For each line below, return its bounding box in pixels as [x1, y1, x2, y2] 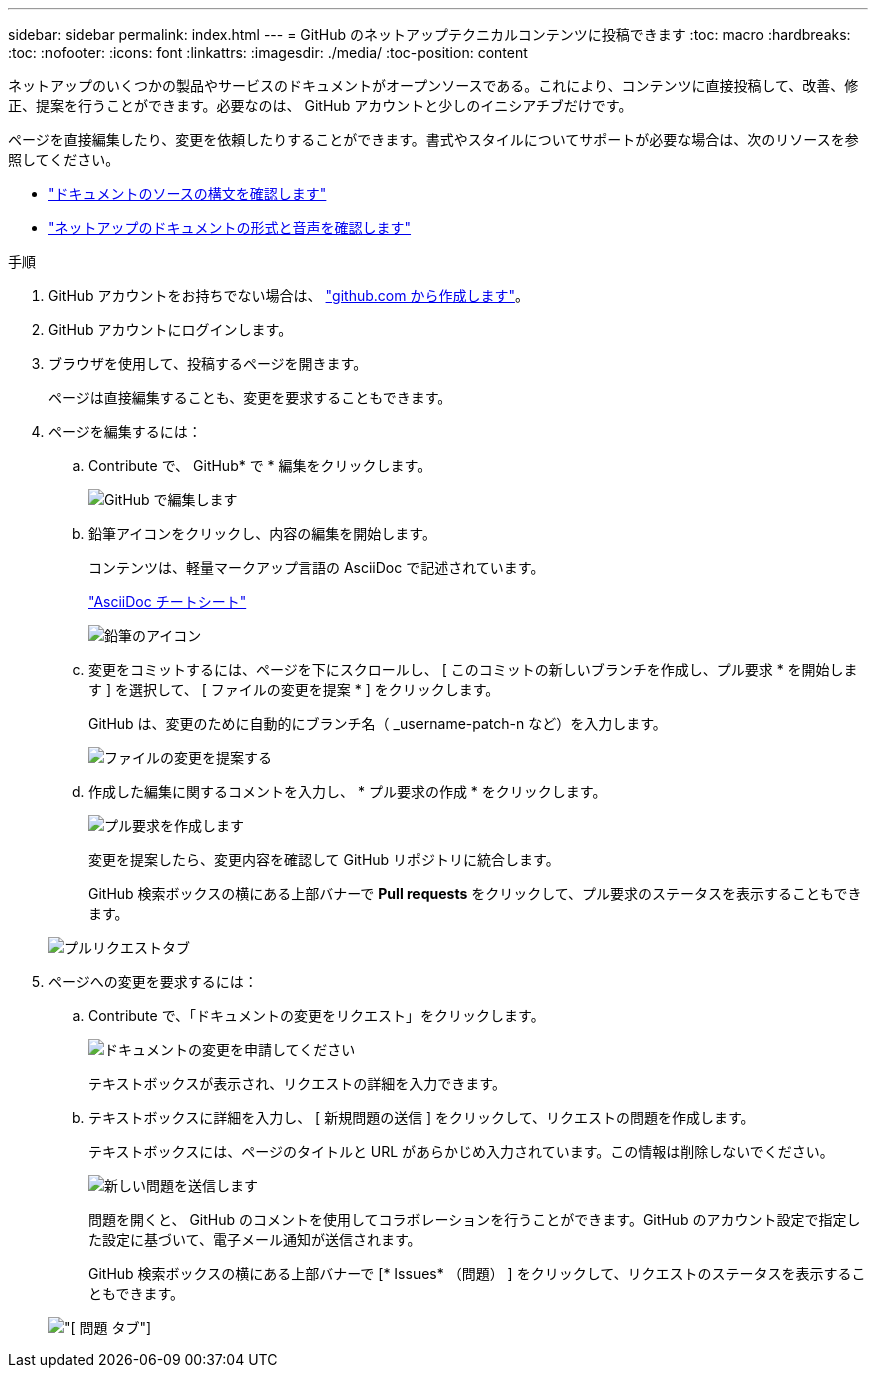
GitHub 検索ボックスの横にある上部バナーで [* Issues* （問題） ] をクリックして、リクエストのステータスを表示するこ [88, 1265, 866, 1282]
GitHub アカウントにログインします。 [48, 321, 293, 338]
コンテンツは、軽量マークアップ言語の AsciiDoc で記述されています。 [88, 559, 545, 576]
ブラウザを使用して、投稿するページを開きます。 [48, 355, 368, 372]
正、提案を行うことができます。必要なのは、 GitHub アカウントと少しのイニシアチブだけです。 [8, 97, 633, 114]
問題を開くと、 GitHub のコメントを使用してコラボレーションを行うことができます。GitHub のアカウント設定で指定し [88, 1211, 861, 1228]
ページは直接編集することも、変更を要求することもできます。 [48, 389, 452, 406]
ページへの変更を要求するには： [48, 973, 258, 990]
